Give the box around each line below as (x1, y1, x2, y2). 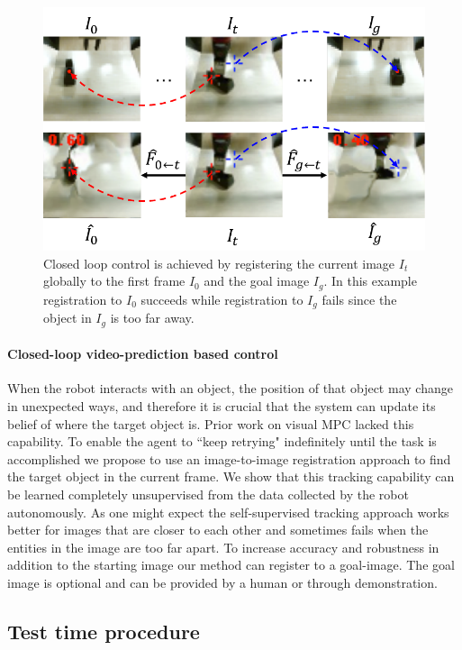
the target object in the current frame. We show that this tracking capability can (7, 467, 455, 486)
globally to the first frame (43, 271, 186, 290)
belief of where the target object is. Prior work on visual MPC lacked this (7, 414, 414, 433)
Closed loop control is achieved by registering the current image (43, 253, 395, 272)
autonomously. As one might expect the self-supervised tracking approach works (7, 502, 449, 521)
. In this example (323, 271, 417, 290)
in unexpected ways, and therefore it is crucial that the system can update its (7, 396, 436, 415)
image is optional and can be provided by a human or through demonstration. (7, 572, 438, 591)
